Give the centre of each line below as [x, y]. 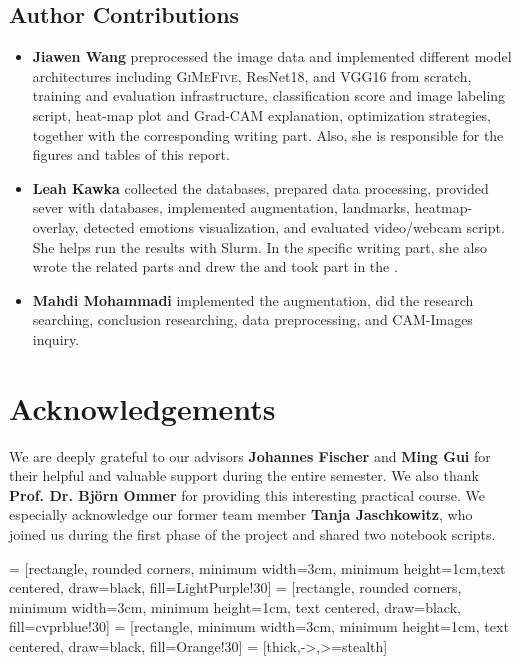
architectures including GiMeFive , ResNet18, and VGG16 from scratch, [252, 75]
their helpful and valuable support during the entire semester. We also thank [244, 475]
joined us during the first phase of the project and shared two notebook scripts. [252, 534]
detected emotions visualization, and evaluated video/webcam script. [294, 226]
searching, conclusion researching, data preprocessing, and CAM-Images [252, 319]
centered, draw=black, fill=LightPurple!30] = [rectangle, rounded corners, [235, 587]
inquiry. [56, 338]
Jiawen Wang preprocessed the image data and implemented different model [272, 56]
